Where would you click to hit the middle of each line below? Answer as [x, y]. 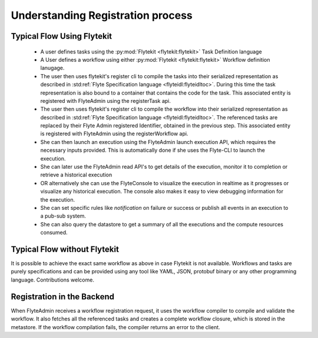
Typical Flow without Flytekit [65, 249]
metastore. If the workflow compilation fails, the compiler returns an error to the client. [115, 327]
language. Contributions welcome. [52, 280]
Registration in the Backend [63, 297]
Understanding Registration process [102, 15]
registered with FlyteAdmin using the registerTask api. [105, 101]
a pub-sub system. [63, 216]
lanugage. [52, 68]
